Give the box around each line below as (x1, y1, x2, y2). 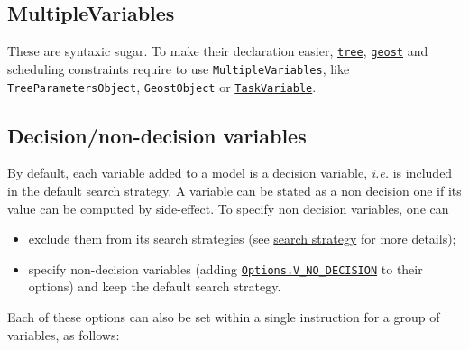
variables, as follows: (7, 325, 120, 344)
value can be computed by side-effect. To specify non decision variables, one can (7, 198, 449, 217)
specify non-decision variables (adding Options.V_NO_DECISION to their (28, 259, 423, 278)
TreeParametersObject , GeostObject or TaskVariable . (7, 77, 317, 96)
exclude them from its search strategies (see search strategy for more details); (28, 229, 456, 248)
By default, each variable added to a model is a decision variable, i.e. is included (7, 163, 453, 182)
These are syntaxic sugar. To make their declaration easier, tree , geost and (7, 41, 428, 60)
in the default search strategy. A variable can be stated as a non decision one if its (7, 180, 462, 199)
